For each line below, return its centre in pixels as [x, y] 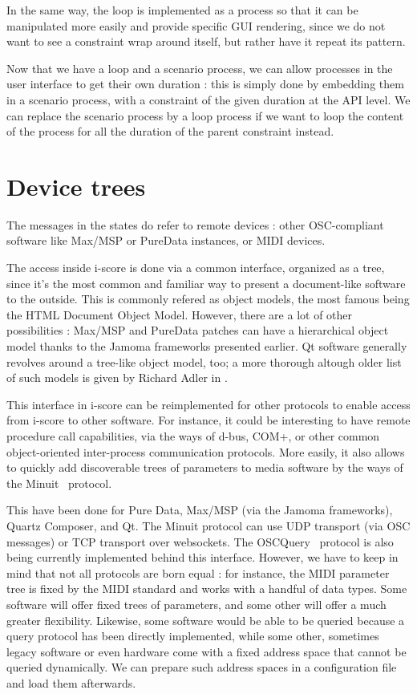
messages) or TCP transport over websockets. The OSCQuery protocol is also [200, 541]
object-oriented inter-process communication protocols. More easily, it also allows [206, 451]
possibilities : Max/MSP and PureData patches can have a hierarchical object [198, 330]
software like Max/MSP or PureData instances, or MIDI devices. [166, 240]
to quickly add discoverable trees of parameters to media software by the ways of [205, 467]
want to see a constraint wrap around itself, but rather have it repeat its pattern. [206, 41]
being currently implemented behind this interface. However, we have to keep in [202, 557]
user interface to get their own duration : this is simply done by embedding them [205, 84]
